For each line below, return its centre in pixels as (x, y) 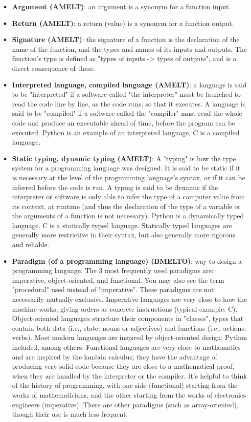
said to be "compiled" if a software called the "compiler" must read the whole (127, 113)
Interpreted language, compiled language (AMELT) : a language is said (129, 84)
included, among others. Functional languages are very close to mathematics (126, 347)
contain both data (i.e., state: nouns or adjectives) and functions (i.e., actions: (129, 327)
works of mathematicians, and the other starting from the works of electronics (129, 394)
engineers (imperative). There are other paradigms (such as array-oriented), (125, 404)
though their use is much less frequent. (70, 414)
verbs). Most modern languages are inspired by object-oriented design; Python (129, 337)
